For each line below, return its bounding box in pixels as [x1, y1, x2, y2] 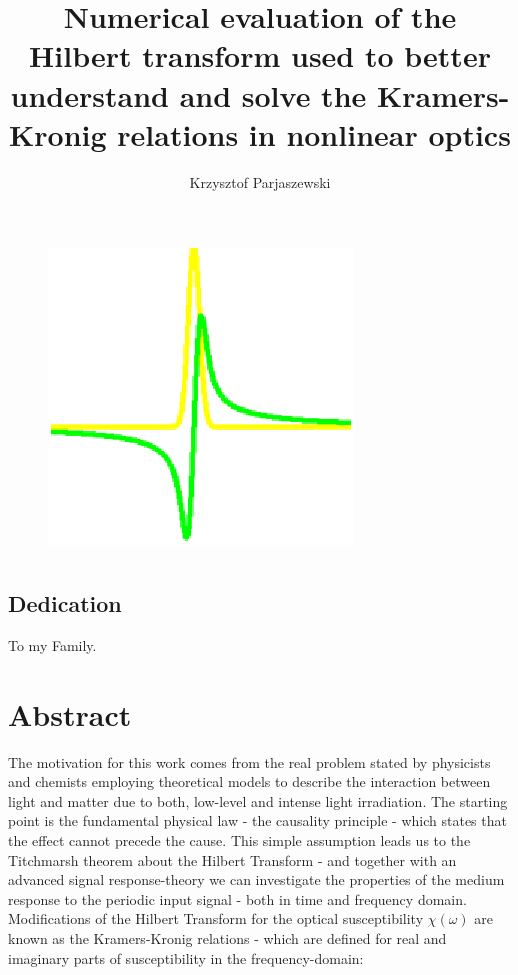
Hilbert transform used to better [29, 35, 491, 76]
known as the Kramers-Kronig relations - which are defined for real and [8, 927, 447, 948]
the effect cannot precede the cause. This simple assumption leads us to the [8, 829, 471, 850]
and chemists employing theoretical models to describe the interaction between [8, 771, 491, 792]
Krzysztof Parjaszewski [189, 171, 331, 192]
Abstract [8, 693, 132, 734]
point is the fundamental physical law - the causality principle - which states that [8, 810, 507, 831]
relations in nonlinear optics [117, 113, 511, 154]
